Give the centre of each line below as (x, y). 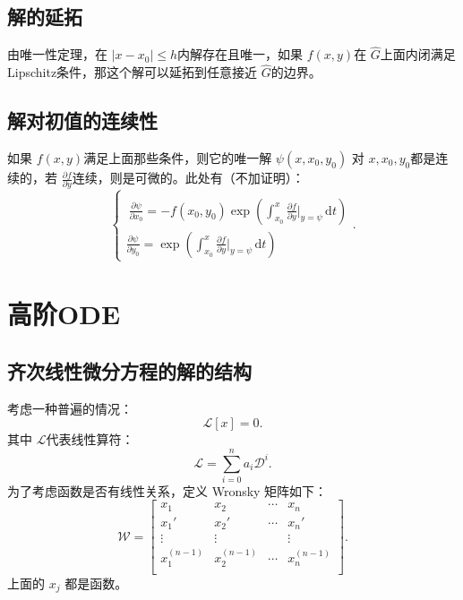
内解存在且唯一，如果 (240, 54)
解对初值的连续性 (82, 120)
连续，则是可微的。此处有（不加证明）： (188, 178)
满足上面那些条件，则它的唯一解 (178, 158)
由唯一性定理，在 (57, 54)
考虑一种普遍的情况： (70, 408)
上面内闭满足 (418, 54)
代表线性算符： (90, 439)
